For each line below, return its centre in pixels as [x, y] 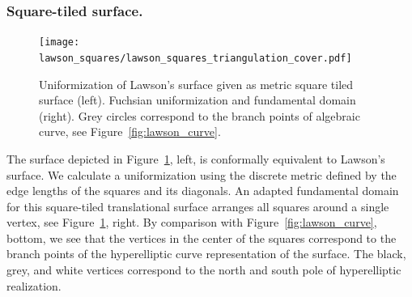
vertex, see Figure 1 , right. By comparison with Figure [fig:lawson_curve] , [192, 222]
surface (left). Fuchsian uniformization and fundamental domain [198, 100]
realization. [34, 285]
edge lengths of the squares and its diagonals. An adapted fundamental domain [203, 191]
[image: [59, 42]
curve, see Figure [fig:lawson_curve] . [130, 132]
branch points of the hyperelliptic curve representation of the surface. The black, [206, 254]
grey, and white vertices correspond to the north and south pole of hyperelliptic [204, 270]
